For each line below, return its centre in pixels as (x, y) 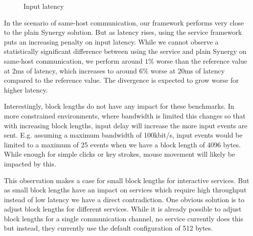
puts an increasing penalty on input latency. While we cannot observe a (111, 41)
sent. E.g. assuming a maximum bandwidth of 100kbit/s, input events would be (123, 135)
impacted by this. (30, 163)
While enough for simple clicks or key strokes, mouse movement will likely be (120, 154)
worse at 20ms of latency (188, 70)
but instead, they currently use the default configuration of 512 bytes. (108, 228)
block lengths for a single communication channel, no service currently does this (124, 218)
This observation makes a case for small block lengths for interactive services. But (127, 180)
